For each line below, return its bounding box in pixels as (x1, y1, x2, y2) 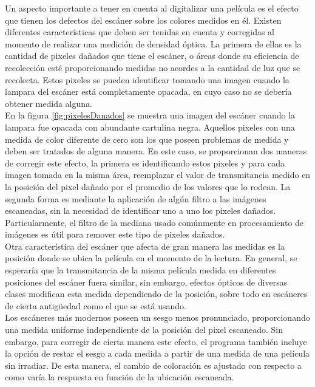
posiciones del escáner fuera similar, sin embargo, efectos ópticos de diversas (5, 275, 288, 288)
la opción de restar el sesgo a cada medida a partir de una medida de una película (5, 347, 310, 360)
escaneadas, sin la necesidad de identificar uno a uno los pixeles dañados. (5, 204, 276, 217)
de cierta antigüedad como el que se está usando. (5, 299, 186, 312)
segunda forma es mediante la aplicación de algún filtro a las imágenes (5, 192, 266, 205)
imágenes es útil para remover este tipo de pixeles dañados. (5, 228, 225, 241)
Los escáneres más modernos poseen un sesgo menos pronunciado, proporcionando (5, 311, 310, 324)
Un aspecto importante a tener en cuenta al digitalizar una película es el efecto (5, 2, 299, 14)
